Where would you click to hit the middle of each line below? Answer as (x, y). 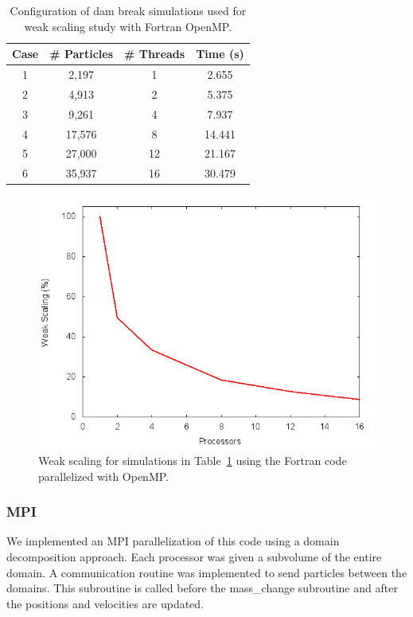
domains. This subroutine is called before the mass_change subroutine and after (202, 588)
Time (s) (220, 54)
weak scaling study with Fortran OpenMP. (128, 26)
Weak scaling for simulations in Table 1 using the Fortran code (193, 460)
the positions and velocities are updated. (105, 603)
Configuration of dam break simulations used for (128, 10)
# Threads (155, 54)
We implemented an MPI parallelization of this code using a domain (173, 541)
